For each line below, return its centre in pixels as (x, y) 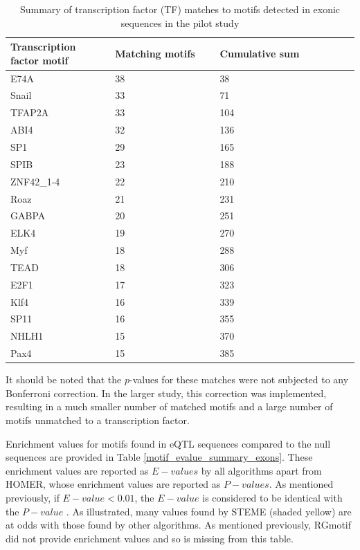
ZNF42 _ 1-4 (35, 181)
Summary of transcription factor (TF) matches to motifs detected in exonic (180, 9)
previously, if (33, 497)
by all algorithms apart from (261, 470)
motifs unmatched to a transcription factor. (98, 420)
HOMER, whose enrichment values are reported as (113, 484)
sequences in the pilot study (180, 22)
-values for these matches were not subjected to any (239, 379)
